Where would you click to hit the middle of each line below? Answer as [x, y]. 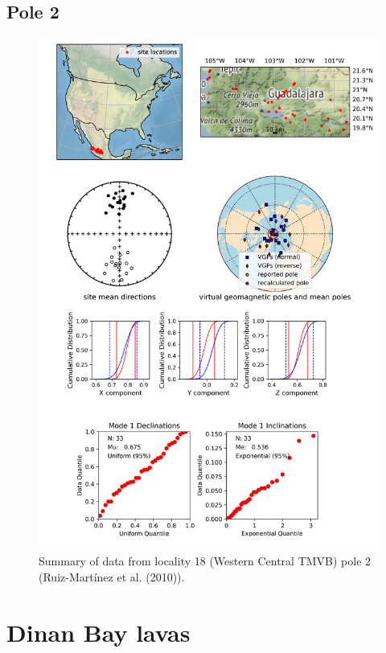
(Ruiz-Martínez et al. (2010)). [112, 577]
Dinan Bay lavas [99, 632]
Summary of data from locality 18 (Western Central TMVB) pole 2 [205, 561]
